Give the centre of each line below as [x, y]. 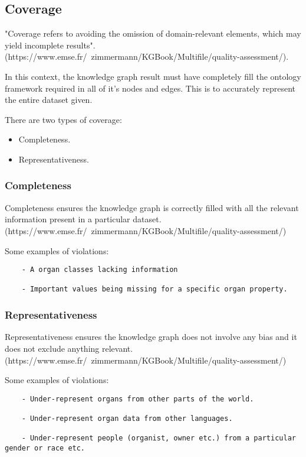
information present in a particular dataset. [83, 219]
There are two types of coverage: [63, 119]
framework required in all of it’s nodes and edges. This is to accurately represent [150, 88]
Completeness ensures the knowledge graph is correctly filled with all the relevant [152, 207]
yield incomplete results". [50, 45]
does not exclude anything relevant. [69, 348]
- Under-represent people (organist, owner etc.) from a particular [159, 438]
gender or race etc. [45, 448]
